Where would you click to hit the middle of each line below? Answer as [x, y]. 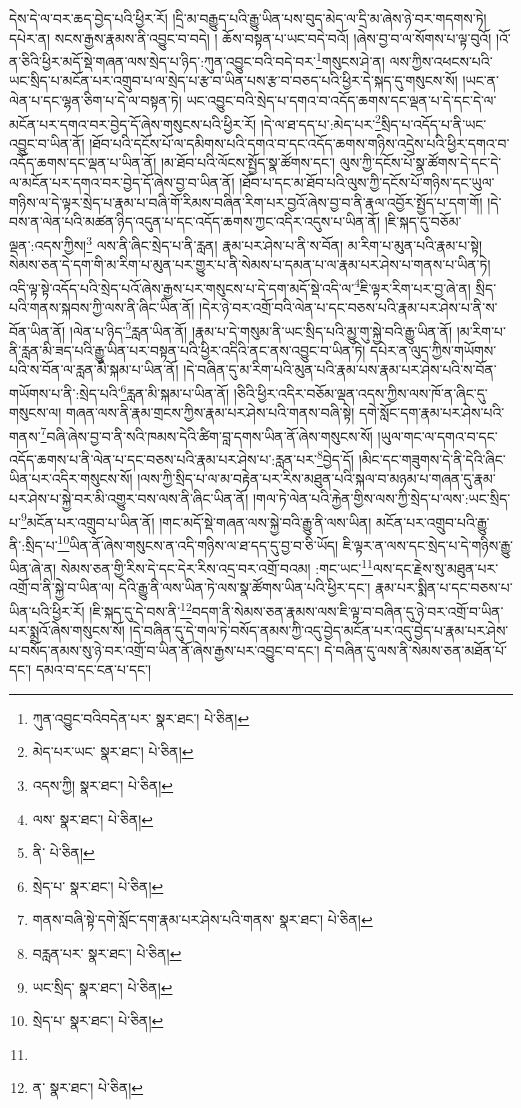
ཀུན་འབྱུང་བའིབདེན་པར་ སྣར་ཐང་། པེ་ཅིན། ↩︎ [141, 717]
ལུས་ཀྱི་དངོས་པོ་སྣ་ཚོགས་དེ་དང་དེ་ [420, 162]
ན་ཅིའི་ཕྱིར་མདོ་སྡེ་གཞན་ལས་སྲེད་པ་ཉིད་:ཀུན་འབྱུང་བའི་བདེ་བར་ [162, 60]
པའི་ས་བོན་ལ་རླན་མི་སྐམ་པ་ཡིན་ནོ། [94, 369]
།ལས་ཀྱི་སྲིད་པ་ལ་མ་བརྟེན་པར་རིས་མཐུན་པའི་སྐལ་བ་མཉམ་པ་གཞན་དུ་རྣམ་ [316, 478]
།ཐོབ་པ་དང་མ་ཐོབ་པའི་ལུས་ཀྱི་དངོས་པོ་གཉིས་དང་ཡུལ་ [367, 182]
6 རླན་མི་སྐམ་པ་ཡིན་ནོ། [175, 391]
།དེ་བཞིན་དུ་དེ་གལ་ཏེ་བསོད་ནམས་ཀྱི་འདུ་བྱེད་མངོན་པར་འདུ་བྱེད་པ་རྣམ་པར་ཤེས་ [319, 630]
